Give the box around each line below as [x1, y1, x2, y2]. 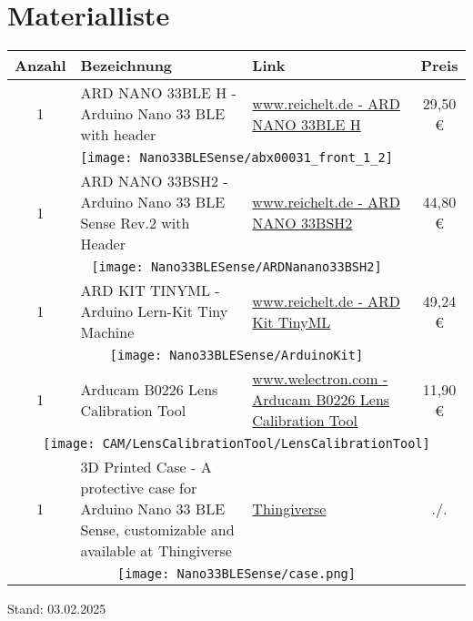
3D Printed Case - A [80, 456, 212, 478]
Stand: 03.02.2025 [7, 599, 106, 618]
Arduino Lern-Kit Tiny [80, 300, 228, 322]
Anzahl [15, 55, 66, 76]
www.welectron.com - [252, 368, 388, 390]
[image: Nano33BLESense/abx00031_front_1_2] [80, 150, 393, 166]
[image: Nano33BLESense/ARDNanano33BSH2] [91, 260, 382, 275]
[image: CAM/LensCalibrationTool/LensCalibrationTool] [43, 436, 430, 452]
